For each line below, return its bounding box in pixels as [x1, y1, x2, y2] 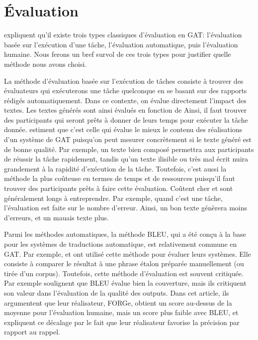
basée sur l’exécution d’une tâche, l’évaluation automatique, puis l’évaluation [4, 39, 238, 49]
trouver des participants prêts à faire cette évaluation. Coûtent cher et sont [4, 183, 233, 193]
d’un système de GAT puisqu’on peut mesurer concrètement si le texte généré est [4, 134, 252, 145]
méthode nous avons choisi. [4, 58, 87, 69]
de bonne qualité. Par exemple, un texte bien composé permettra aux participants [4, 144, 254, 154]
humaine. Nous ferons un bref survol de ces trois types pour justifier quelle [4, 49, 231, 59]
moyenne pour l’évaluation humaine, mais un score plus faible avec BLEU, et [4, 307, 239, 318]
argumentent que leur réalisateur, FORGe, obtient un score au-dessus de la [4, 297, 232, 308]
